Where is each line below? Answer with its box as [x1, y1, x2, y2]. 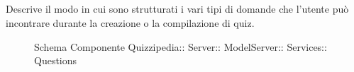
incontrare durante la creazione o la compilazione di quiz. [6, 15, 255, 30]
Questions [34, 53, 77, 68]
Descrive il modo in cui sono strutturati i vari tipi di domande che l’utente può [6, 1, 349, 16]
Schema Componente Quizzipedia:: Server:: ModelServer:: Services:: [34, 39, 327, 54]
